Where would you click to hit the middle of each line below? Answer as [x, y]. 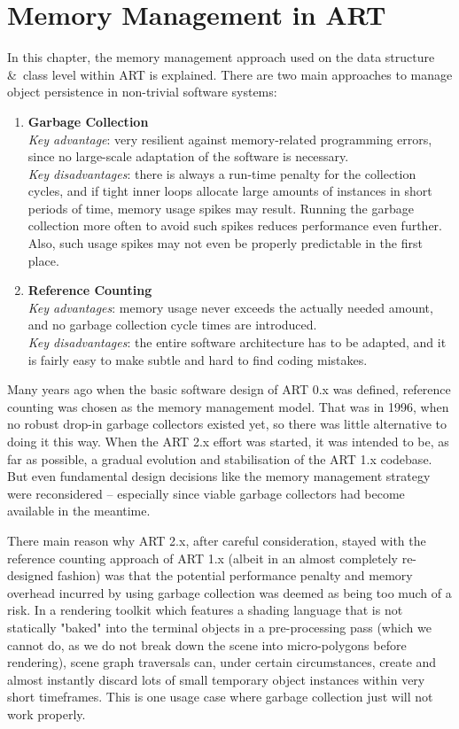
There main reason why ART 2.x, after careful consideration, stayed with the [217, 540]
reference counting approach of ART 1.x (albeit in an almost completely [202, 558]
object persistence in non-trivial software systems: [142, 92]
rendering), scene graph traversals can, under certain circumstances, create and [222, 662]
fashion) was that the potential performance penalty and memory [235, 575]
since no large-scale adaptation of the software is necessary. [188, 156]
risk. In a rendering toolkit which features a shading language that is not [205, 610]
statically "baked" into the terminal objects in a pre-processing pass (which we [219, 627]
